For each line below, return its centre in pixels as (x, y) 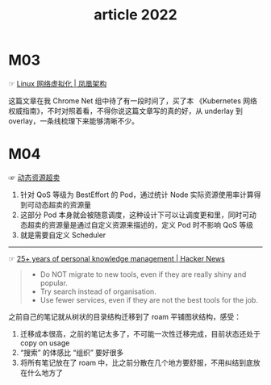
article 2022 (135, 15)
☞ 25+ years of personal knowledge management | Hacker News (117, 258)
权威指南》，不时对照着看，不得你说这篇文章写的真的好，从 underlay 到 (126, 111)
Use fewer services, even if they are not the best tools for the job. (149, 299)
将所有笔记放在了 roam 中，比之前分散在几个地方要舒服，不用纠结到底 (137, 362)
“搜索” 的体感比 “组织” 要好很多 (72, 352)
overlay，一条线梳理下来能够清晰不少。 (74, 121)
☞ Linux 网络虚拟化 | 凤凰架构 (58, 83)
